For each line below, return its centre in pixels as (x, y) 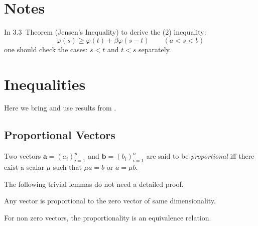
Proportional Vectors (60, 135)
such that (67, 167)
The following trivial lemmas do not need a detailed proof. (94, 184)
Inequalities (45, 84)
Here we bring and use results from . (60, 108)
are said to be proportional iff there (200, 156)
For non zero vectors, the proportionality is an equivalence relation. (108, 217)
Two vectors (23, 156)
